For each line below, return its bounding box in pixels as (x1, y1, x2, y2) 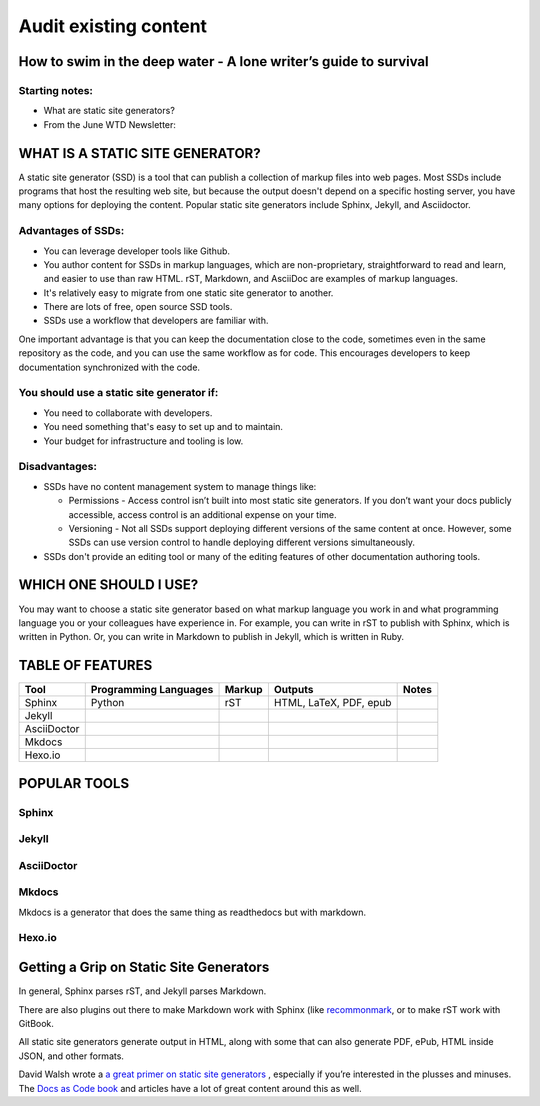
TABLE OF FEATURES (18, 657, 153, 674)
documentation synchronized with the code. (18, 361, 200, 373)
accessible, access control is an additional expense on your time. (68, 508, 337, 520)
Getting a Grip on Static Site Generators (18, 959, 270, 976)
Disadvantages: (18, 460, 97, 474)
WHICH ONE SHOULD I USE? (18, 576, 199, 594)
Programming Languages (90, 683, 214, 697)
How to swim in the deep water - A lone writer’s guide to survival (18, 53, 429, 70)
